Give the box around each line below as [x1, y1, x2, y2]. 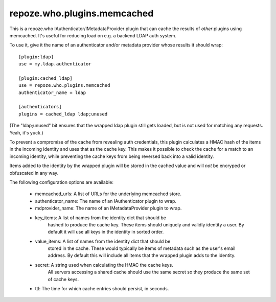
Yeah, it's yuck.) [9, 129, 43, 135]
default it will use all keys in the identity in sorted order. [48, 229, 164, 235]
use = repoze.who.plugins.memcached [18, 82, 110, 88]
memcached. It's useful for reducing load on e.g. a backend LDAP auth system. [9, 32, 176, 38]
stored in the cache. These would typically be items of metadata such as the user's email [48, 245, 236, 251]
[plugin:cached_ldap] [18, 75, 73, 81]
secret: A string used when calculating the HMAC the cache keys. [35, 262, 173, 268]
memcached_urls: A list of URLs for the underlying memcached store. [35, 191, 181, 197]
